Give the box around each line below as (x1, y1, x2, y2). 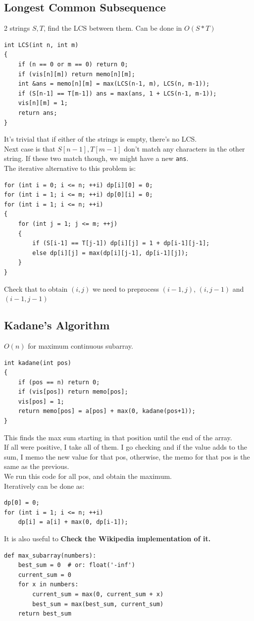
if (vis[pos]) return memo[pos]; (18, 388, 128, 396)
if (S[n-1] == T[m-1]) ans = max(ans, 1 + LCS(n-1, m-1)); (18, 90, 217, 97)
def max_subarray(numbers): (4, 552, 97, 559)
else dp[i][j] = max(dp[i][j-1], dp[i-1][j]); (32, 249, 189, 257)
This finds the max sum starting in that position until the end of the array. (4, 432, 232, 442)
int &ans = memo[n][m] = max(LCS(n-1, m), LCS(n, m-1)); (18, 80, 210, 88)
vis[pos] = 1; (18, 398, 64, 405)
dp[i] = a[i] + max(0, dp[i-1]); (18, 518, 128, 526)
